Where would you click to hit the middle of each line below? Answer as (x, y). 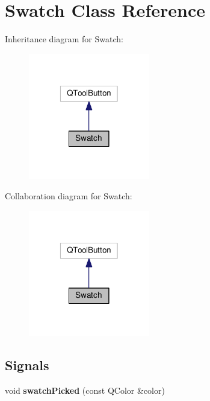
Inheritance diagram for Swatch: (64, 39)
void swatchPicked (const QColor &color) (85, 390)
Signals (27, 365)
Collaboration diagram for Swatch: (69, 195)
